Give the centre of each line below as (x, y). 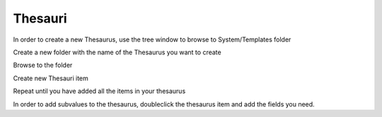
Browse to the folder (43, 65)
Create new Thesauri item (51, 78)
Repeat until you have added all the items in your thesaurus (99, 91)
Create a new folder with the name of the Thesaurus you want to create (117, 52)
